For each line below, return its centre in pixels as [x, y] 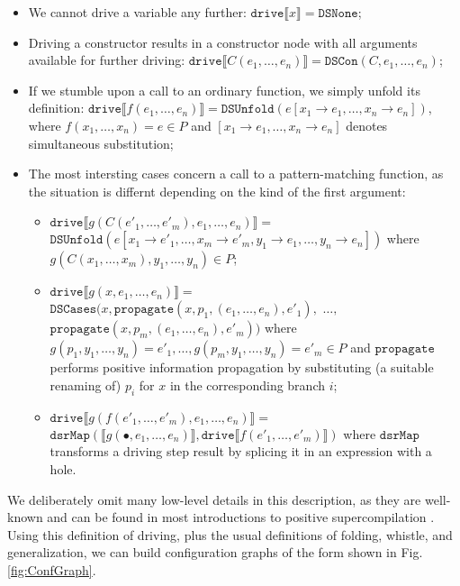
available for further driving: [107, 60]
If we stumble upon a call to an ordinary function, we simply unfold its [224, 90]
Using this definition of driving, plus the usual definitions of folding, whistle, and [230, 534]
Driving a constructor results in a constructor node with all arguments [223, 42]
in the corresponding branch [247, 385]
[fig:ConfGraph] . [52, 569]
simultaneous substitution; [101, 143]
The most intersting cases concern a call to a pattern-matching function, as [236, 174]
